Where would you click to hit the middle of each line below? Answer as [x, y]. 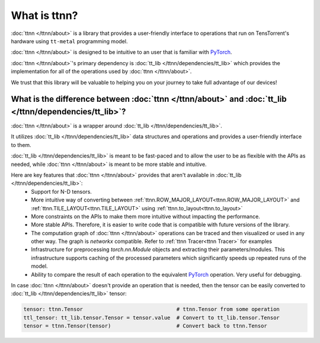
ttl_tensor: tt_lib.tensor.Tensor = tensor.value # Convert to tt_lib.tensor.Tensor [151, 318]
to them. [21, 145]
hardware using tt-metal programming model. [69, 41]
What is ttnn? [44, 15]
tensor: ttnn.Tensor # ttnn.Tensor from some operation [151, 309]
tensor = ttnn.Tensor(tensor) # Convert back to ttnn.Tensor [145, 326]
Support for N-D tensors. [61, 191]
